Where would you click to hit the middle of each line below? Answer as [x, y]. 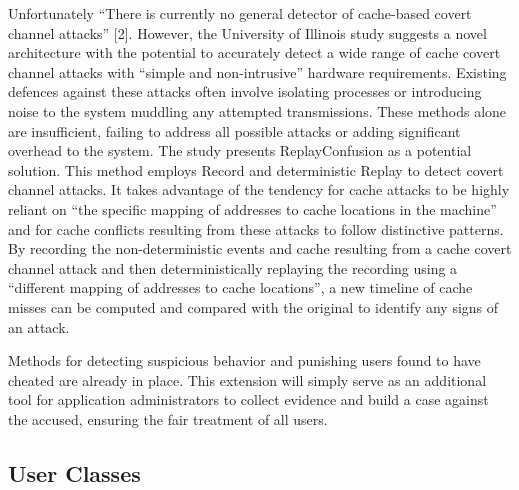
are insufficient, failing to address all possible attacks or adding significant [234, 130]
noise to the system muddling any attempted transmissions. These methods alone [257, 110]
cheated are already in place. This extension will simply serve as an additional [247, 379]
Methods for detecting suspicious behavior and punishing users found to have [244, 360]
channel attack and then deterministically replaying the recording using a [233, 267]
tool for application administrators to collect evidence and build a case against [248, 399]
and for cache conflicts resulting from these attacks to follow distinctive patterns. [256, 228]
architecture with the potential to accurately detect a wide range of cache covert [254, 52]
